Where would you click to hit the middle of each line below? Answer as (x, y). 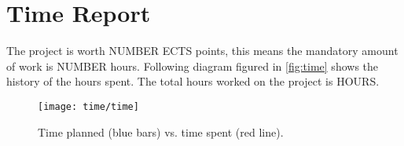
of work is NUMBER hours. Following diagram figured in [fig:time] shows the (193, 66)
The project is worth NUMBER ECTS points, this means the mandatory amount (202, 51)
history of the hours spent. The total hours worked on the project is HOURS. (193, 81)
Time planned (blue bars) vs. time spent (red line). (161, 131)
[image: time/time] (88, 106)
